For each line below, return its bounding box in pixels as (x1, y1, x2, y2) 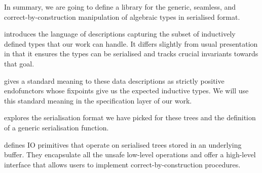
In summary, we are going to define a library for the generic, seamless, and (4, 2, 236, 12)
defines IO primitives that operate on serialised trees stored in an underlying (4, 139, 242, 150)
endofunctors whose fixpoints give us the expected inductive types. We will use (4, 85, 249, 96)
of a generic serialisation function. (4, 122, 109, 132)
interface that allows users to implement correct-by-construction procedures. (4, 159, 241, 169)
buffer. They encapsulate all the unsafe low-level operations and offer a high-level (4, 149, 256, 160)
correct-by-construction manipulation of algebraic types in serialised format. (4, 11, 240, 22)
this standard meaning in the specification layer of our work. (4, 95, 192, 106)
